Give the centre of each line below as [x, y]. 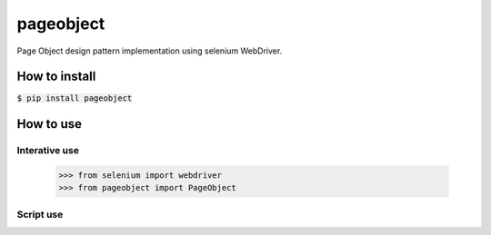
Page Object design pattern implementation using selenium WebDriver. [150, 51]
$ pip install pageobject [75, 98]
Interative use [48, 151]
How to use [49, 124]
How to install [56, 77]
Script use [40, 214]
